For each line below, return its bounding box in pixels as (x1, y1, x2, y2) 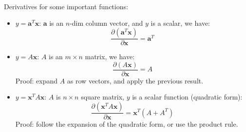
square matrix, (81, 92, 125, 102)
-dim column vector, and (70, 17, 143, 28)
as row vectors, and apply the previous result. (67, 75, 204, 85)
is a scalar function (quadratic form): (132, 92, 243, 102)
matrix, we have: (85, 51, 135, 62)
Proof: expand (15, 75, 58, 85)
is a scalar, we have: (151, 17, 210, 28)
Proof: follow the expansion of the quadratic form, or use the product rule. (15, 119, 238, 129)
